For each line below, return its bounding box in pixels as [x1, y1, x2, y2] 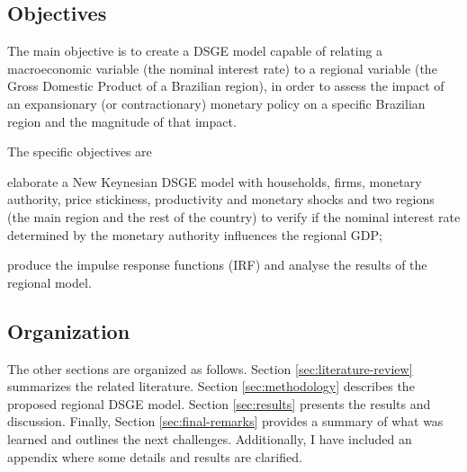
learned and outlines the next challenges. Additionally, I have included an [7, 429, 412, 448]
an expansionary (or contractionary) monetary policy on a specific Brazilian [7, 94, 426, 112]
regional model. [7, 272, 92, 291]
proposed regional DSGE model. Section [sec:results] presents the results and [7, 394, 431, 413]
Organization [7, 316, 130, 344]
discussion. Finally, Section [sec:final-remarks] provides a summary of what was [7, 412, 444, 431]
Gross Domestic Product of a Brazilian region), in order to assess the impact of [7, 76, 445, 95]
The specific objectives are [7, 142, 152, 161]
